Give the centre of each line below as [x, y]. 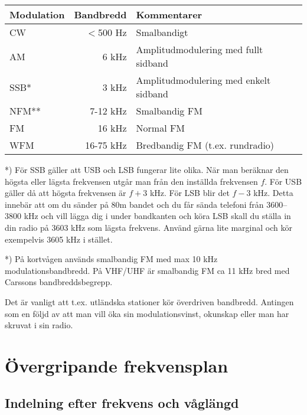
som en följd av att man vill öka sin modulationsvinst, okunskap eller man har [147, 313]
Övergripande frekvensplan [117, 365]
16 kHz [112, 128]
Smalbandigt [162, 32]
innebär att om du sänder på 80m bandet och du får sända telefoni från [134, 204]
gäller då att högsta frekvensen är [66, 193]
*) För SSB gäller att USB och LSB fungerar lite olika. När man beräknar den [147, 169]
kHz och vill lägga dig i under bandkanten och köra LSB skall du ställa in [157, 216]
